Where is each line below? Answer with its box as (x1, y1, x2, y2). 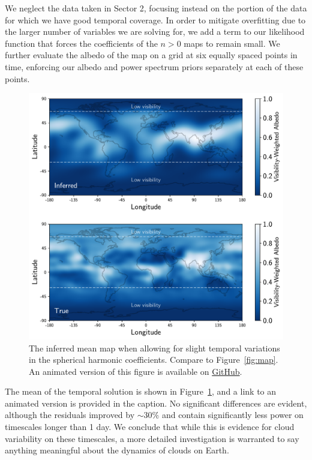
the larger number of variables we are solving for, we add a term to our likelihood (5, 25, 305, 38)
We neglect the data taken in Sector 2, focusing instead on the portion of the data (5, 2, 307, 14)
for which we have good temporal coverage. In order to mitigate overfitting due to (5, 13, 306, 26)
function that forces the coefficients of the (5, 37, 158, 49)
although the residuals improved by (5, 408, 135, 421)
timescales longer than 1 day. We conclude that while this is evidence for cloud (5, 420, 295, 433)
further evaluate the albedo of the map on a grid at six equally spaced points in (5, 49, 298, 61)
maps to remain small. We (184, 37, 280, 49)
